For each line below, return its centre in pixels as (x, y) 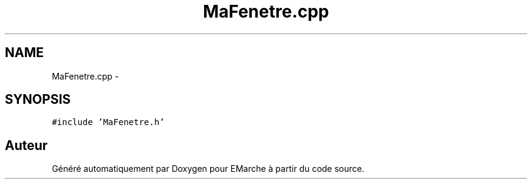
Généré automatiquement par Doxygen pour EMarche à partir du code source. (208, 169)
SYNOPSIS (38, 100)
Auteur (26, 145)
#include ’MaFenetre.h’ (108, 122)
